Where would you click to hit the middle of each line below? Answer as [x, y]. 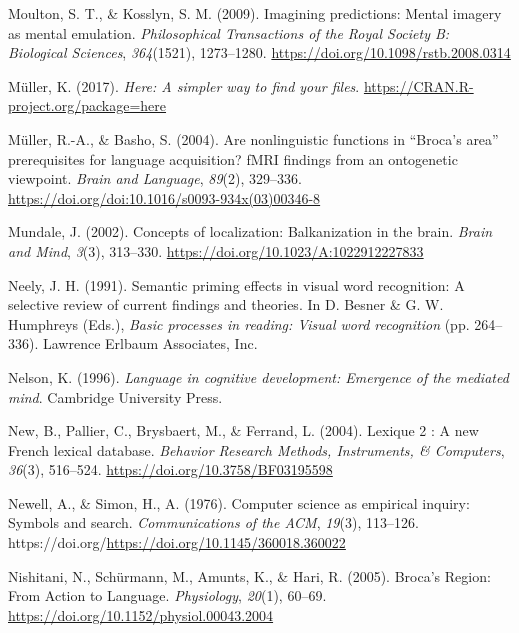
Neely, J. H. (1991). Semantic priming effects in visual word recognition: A [236, 284]
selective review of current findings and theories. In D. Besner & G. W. [226, 304]
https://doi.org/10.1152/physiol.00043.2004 [141, 614]
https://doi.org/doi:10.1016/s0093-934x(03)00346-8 [164, 197]
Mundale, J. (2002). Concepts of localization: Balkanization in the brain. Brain [250, 231]
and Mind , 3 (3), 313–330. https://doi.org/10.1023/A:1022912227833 [216, 250]
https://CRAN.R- [418, 85]
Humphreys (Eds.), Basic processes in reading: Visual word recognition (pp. [239, 323]
